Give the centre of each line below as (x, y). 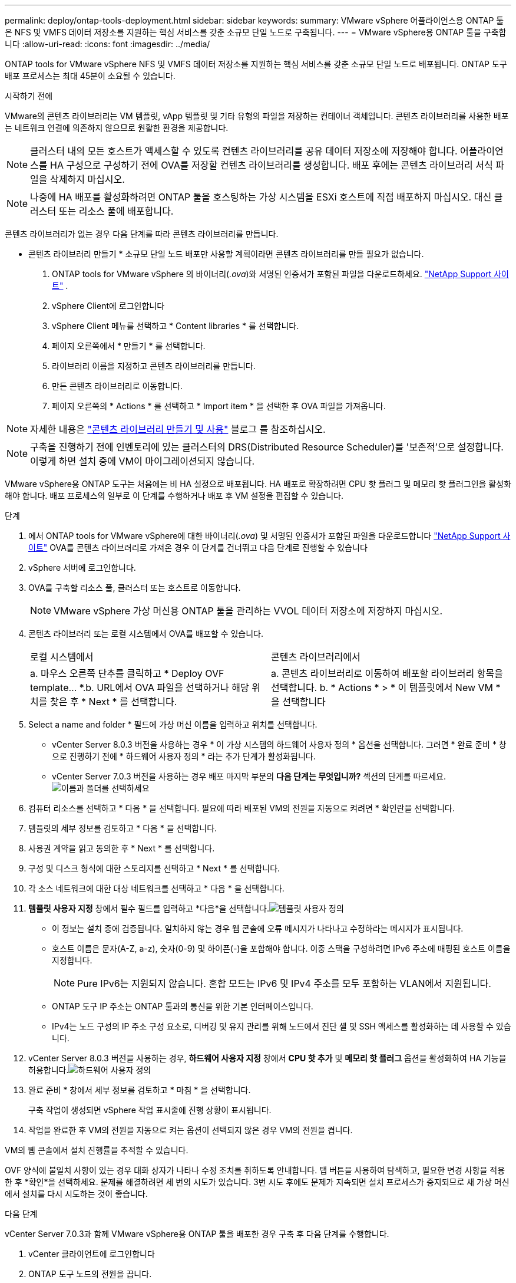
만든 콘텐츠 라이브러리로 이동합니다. (117, 386)
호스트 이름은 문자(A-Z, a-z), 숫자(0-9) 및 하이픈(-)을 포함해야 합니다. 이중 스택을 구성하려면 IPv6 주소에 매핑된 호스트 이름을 (281, 948)
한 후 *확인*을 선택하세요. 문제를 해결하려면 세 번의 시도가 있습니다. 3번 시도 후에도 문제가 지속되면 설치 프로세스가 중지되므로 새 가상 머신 (257, 1182)
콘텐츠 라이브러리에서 (316, 657)
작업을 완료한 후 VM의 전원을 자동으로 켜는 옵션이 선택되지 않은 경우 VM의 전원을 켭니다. (191, 1130)
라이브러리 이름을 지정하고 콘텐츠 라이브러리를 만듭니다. (154, 366)
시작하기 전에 (29, 96)
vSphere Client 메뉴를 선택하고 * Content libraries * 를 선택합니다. (176, 326)
